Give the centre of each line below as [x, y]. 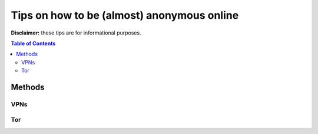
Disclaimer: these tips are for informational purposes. [76, 33]
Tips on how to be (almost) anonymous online [125, 15]
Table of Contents [33, 43]
